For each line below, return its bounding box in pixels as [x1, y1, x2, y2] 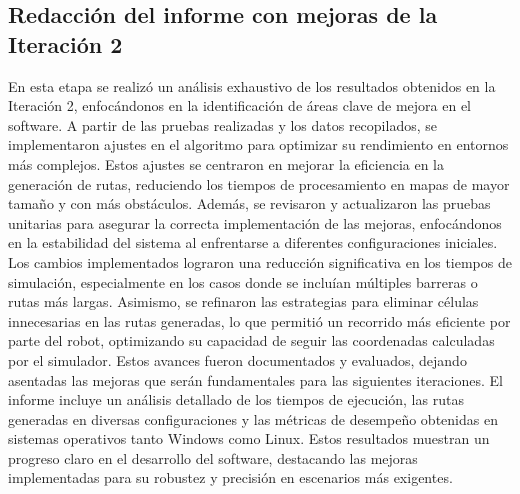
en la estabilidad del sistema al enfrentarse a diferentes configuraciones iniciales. [8, 232, 498, 253]
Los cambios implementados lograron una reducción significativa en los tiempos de [8, 251, 512, 272]
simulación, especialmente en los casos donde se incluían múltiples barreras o [8, 271, 478, 292]
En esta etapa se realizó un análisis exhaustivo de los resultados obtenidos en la [8, 75, 496, 96]
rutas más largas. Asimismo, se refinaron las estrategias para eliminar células [8, 291, 479, 312]
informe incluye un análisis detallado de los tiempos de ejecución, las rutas [8, 389, 464, 410]
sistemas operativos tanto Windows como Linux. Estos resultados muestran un [8, 428, 490, 449]
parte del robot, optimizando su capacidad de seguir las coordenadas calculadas [8, 330, 495, 351]
